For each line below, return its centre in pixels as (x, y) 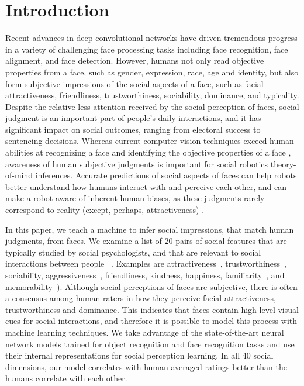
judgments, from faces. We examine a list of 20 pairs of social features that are (146, 241)
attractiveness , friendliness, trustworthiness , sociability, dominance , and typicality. (152, 95)
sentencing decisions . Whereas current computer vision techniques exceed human (150, 141)
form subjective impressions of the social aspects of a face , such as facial (134, 83)
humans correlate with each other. (66, 378)
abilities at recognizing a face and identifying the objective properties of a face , (148, 152)
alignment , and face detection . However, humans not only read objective (135, 61)
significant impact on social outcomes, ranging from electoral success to (133, 129)
